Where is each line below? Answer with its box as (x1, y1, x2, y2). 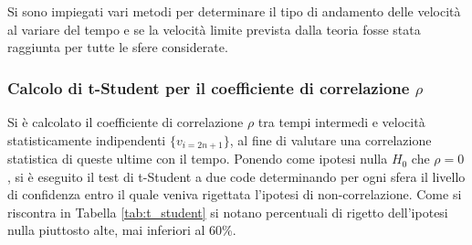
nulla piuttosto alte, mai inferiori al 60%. (7, 220, 236, 240)
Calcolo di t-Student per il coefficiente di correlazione (7, 76, 410, 99)
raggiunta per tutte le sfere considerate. (7, 37, 228, 57)
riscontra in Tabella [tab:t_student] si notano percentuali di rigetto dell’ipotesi (7, 202, 448, 221)
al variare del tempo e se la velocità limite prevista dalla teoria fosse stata (7, 19, 421, 38)
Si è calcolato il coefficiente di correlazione (7, 112, 244, 131)
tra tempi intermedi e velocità (257, 112, 425, 131)
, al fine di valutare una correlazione (229, 130, 432, 149)
